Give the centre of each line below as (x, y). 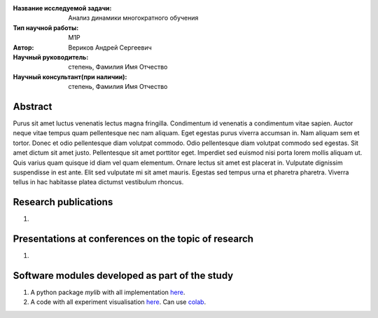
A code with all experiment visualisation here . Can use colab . (118, 302)
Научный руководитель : (51, 57)
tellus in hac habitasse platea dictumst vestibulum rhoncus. (98, 182)
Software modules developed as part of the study (123, 276)
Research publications (63, 202)
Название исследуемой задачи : (62, 8)
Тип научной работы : (46, 27)
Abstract (33, 106)
